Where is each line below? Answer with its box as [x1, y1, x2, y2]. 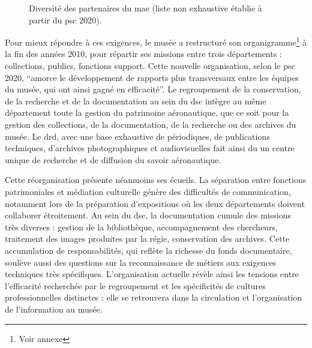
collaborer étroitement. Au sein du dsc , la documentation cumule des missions [5, 209, 291, 221]
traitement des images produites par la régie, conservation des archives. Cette [5, 232, 290, 245]
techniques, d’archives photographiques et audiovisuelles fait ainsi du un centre [5, 142, 295, 154]
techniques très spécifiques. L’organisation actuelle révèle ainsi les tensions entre [5, 268, 299, 280]
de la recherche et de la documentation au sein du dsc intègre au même [5, 94, 266, 107]
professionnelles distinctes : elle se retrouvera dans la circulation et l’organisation [5, 291, 302, 304]
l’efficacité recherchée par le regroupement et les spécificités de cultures [5, 279, 266, 292]
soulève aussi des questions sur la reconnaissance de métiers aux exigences [5, 256, 277, 268]
